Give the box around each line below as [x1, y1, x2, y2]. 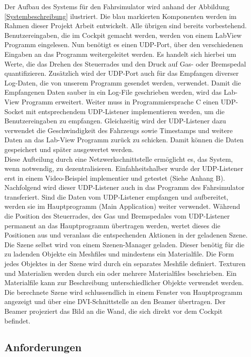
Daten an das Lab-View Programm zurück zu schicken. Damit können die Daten [4, 135, 244, 145]
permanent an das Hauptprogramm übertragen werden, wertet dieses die [4, 220, 220, 230]
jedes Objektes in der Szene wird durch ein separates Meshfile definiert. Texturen [4, 258, 246, 269]
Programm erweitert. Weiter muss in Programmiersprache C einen [21, 96, 219, 106]
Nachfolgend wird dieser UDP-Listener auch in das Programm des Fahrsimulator [4, 182, 245, 192]
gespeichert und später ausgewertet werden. [4, 144, 134, 154]
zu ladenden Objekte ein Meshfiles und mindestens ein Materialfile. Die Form [4, 249, 234, 259]
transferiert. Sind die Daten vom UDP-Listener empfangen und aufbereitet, [4, 191, 229, 202]
